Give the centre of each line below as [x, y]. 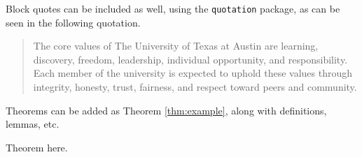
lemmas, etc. [33, 124]
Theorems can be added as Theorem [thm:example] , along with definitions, [166, 110]
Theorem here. [37, 147]
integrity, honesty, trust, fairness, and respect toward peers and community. [195, 87]
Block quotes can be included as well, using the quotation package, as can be [173, 8]
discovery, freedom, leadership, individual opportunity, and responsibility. [190, 59]
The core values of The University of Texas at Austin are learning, [176, 46]
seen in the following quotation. [73, 22]
